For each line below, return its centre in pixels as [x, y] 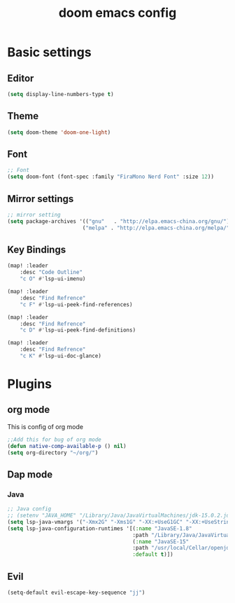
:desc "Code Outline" [51, 272]
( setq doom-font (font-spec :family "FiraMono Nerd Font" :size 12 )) [111, 177]
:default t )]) [153, 555]
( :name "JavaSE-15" [161, 541]
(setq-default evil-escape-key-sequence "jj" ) [76, 592]
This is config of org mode [45, 426]
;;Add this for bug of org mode [54, 440]
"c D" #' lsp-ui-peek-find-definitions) [78, 330]
